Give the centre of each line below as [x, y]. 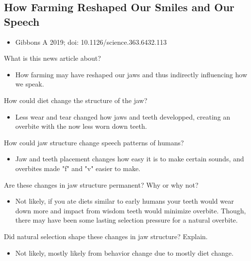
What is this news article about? [52, 58]
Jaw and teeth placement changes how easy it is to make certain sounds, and [130, 159]
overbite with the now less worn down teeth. [81, 126]
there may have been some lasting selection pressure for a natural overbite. [126, 220]
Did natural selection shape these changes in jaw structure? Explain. [106, 236]
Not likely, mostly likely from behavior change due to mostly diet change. [124, 252]
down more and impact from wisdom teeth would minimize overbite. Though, [131, 210]
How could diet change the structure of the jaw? [76, 100]
